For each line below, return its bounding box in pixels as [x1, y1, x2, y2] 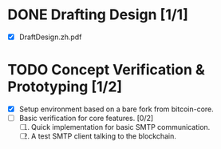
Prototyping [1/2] [7, 78, 123, 96]
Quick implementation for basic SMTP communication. [30, 123, 211, 132]
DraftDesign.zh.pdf [18, 32, 82, 42]
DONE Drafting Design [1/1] [7, 6, 188, 24]
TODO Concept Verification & [7, 61, 205, 79]
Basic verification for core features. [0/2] [18, 114, 154, 123]
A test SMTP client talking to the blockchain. [30, 131, 177, 141]
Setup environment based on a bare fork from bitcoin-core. [18, 104, 215, 114]
